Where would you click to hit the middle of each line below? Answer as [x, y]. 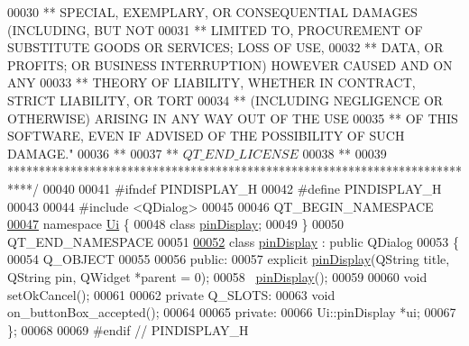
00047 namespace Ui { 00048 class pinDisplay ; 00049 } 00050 [176, 224]
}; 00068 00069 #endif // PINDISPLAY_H [128, 329]
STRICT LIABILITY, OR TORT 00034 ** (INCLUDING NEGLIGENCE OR [225, 100]
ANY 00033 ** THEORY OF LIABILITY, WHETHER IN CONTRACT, [212, 82]
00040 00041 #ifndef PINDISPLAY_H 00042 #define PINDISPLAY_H [242, 188]
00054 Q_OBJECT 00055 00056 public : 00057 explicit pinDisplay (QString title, [229, 259]
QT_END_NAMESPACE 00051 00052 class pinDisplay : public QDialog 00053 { [234, 241]
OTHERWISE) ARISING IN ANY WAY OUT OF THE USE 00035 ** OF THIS [233, 118]
